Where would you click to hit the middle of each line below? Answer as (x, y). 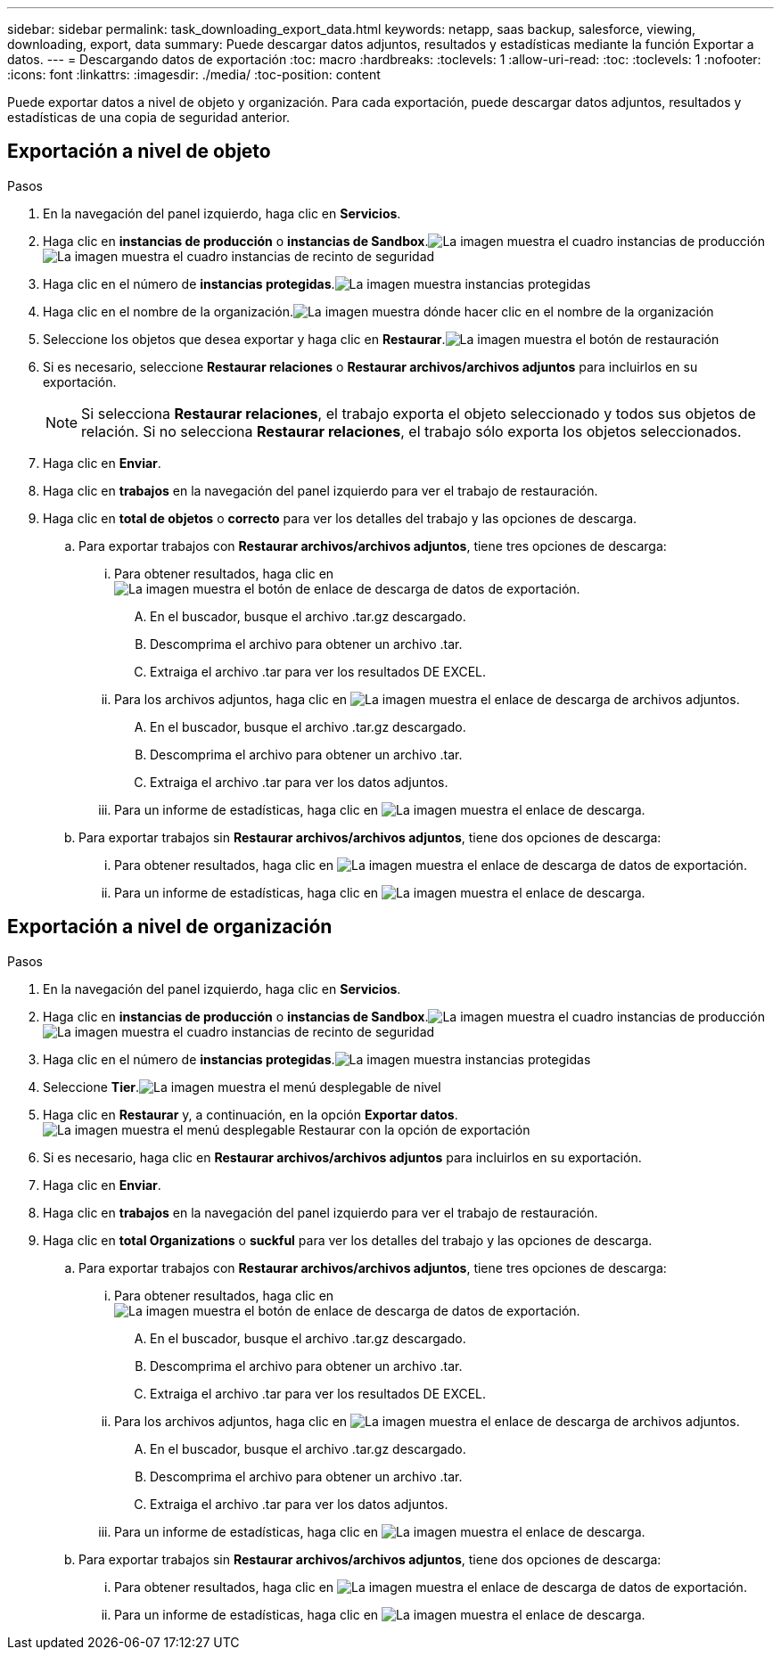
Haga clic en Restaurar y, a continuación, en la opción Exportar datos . (251, 1114)
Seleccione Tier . (91, 1087)
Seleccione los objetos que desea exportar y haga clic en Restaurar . (244, 339)
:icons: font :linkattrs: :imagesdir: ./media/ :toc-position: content (194, 74)
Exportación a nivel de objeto (139, 152)
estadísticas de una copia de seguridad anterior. (149, 117)
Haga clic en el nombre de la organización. (168, 311)
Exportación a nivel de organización (170, 927)
